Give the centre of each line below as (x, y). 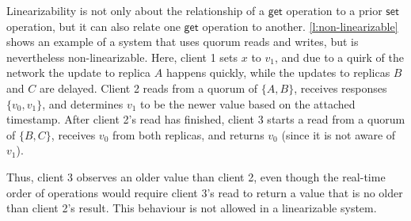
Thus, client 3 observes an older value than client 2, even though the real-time (196, 176)
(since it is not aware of (339, 134)
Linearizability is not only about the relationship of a (135, 10)
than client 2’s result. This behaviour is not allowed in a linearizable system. (192, 208)
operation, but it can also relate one (93, 26)
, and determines (83, 103)
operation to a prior (334, 10)
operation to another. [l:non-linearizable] (300, 26)
